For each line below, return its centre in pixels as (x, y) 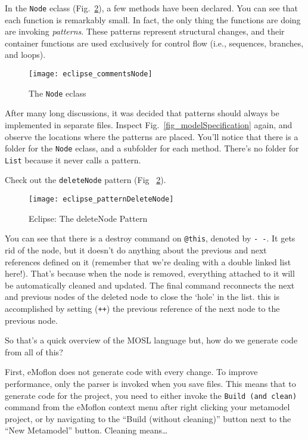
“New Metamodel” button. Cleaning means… (86, 430)
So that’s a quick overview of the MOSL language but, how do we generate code (151, 340)
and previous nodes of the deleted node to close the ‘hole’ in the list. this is (142, 297)
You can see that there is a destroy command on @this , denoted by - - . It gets (150, 238)
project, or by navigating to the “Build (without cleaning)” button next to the (148, 418)
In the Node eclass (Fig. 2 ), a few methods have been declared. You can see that (151, 8)
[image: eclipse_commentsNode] (91, 74)
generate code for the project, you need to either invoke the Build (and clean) (151, 395)
